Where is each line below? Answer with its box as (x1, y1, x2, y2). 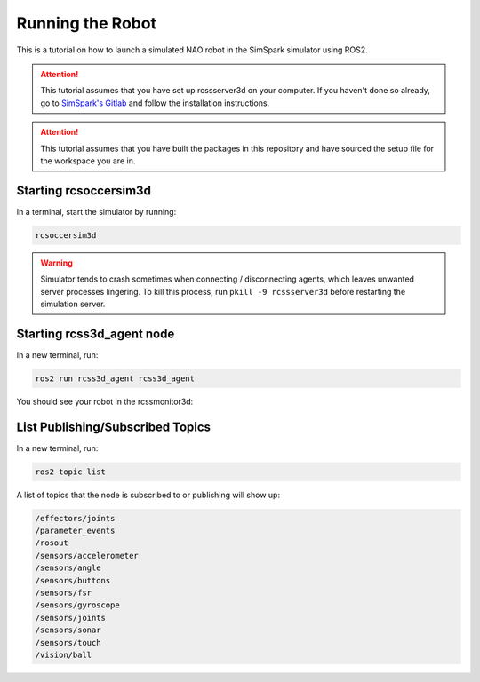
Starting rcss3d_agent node (16, 326, 175, 341)
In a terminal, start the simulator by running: (16, 206, 177, 217)
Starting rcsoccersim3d (16, 183, 151, 198)
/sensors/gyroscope (35, 600, 120, 610)
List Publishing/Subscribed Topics (16, 419, 212, 434)
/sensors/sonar (35, 625, 101, 635)
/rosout (35, 538, 68, 548)
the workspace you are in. (40, 155, 136, 166)
